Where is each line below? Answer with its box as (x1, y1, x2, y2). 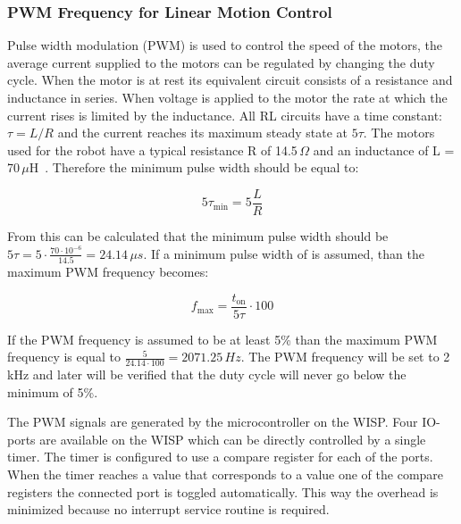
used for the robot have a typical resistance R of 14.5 (7, 140, 298, 159)
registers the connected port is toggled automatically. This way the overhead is (7, 482, 439, 501)
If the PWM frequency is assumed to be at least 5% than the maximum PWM (7, 329, 438, 348)
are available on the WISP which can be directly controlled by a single (39, 429, 426, 448)
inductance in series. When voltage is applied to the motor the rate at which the (7, 88, 448, 106)
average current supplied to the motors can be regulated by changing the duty (7, 53, 435, 71)
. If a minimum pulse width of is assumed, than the (143, 244, 424, 262)
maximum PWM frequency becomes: (7, 262, 209, 281)
